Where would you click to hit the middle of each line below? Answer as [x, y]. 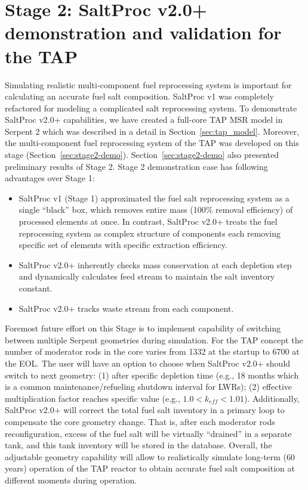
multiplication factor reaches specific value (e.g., [93, 398]
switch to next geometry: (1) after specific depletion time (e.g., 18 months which [152, 375]
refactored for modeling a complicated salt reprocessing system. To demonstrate [151, 108]
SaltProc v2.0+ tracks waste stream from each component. [126, 308]
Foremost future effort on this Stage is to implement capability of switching [143, 328]
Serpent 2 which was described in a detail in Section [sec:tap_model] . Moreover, [152, 131]
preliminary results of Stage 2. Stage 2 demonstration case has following [136, 166]
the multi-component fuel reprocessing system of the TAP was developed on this [152, 143]
